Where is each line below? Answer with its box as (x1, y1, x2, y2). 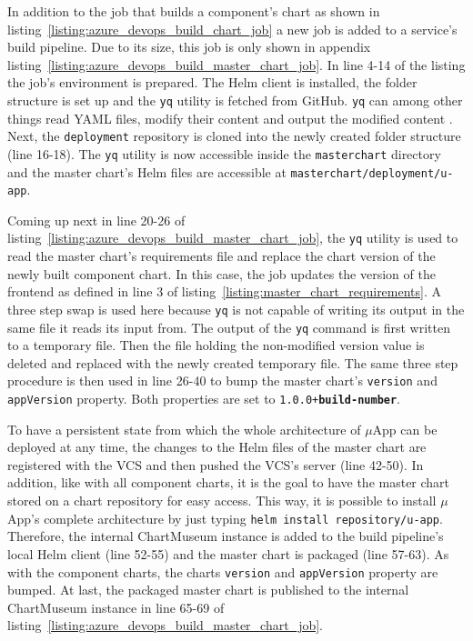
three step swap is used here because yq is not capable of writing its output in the (7, 299, 465, 318)
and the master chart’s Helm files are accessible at (7, 162, 287, 181)
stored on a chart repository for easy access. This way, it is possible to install (7, 491, 437, 510)
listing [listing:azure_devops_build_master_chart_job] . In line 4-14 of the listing (7, 55, 466, 74)
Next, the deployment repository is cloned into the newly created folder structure (7, 126, 461, 145)
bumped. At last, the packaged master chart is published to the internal (7, 580, 409, 599)
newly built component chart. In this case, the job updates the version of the (7, 264, 436, 283)
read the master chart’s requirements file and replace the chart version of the (7, 246, 436, 265)
